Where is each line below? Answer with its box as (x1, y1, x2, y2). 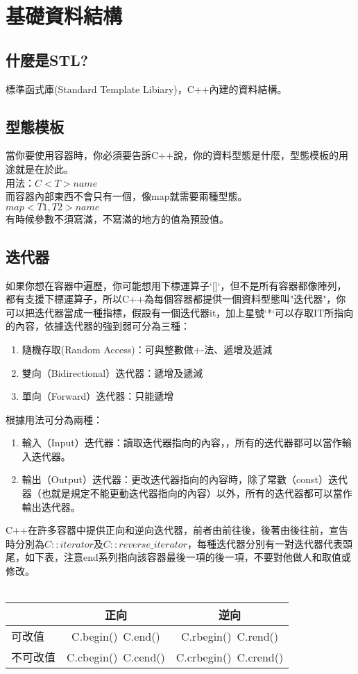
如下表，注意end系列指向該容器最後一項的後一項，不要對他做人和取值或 (24, 550, 351, 564)
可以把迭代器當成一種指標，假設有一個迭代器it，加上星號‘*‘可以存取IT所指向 (6, 305, 354, 319)
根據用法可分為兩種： (6, 412, 103, 426)
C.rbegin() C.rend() (180, 627, 279, 644)
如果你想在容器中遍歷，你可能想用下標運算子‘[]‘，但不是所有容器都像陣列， (6, 278, 347, 292)
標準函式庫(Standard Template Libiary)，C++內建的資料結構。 (6, 81, 287, 96)
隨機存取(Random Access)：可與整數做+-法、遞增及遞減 (22, 342, 273, 356)
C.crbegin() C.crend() (176, 648, 284, 665)
